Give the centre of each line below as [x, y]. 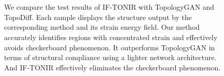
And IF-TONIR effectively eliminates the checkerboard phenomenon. [113, 67]
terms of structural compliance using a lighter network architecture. [110, 57]
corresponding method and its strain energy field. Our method [102, 27]
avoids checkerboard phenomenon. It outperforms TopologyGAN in [110, 47]
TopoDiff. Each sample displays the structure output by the [98, 17]
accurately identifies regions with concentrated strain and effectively [111, 37]
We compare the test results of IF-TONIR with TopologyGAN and [109, 7]
